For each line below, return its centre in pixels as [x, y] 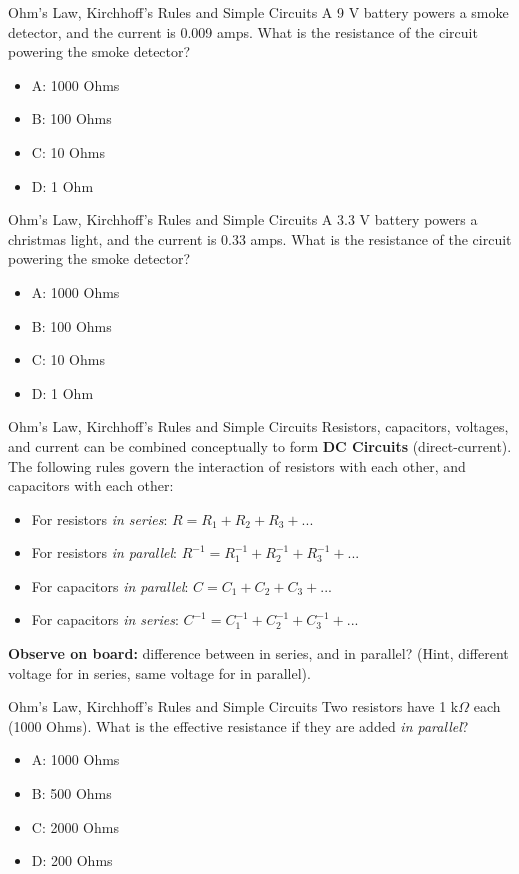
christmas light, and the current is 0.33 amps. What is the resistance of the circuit [260, 238]
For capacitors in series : [105, 619]
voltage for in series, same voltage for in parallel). [159, 672]
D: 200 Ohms [72, 860]
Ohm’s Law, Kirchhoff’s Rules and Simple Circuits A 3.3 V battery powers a [243, 219]
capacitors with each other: [91, 485]
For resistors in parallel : [104, 552]
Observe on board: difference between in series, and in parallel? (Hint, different [258, 653]
